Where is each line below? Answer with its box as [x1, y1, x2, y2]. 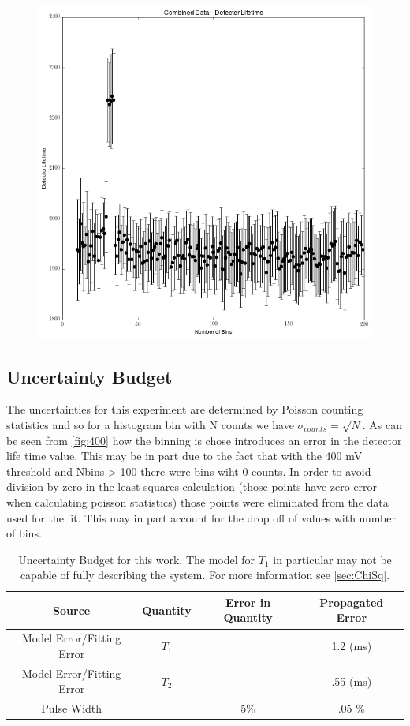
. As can [362, 416, 402, 432]
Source [53, 601, 91, 618]
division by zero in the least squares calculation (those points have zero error [6, 478, 378, 495]
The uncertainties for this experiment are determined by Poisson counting [6, 401, 363, 417]
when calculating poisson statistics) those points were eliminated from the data [6, 493, 389, 510]
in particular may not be [273, 551, 392, 567]
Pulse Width [41, 700, 102, 717]
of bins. [6, 525, 42, 541]
